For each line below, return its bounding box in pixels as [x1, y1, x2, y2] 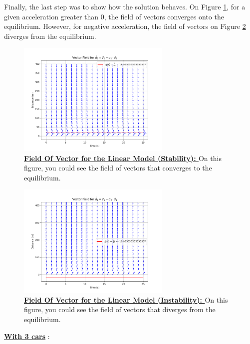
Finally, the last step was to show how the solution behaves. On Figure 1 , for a [4, 1, 246, 11]
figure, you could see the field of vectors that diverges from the [24, 304, 216, 315]
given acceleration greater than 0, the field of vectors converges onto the [4, 11, 224, 21]
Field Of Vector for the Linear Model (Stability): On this [24, 153, 222, 163]
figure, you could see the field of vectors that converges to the [24, 163, 212, 173]
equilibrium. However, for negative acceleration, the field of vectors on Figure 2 [4, 21, 246, 31]
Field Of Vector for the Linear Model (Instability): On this [24, 294, 228, 305]
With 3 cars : [4, 331, 50, 341]
